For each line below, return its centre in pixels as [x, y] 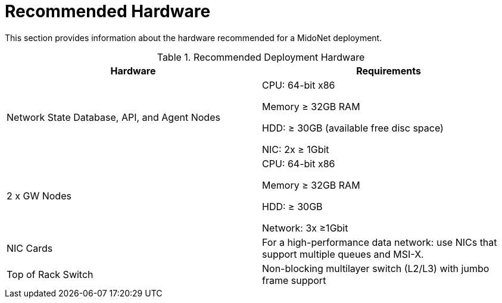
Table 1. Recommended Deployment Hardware [261, 57]
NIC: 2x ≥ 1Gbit [296, 149]
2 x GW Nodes [39, 196]
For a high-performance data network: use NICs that [380, 242]
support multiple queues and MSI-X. [343, 254]
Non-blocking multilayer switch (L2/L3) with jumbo [376, 268]
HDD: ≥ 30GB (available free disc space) [353, 128]
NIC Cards [30, 248]
